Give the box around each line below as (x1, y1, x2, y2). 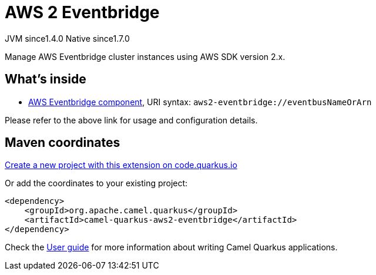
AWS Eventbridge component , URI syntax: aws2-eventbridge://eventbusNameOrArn (28, 96, 372, 107)
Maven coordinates (5, 135, 120, 150)
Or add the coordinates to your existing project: (5, 178, 188, 189)
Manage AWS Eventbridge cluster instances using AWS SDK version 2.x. (5, 51, 286, 62)
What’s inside (5, 72, 86, 87)
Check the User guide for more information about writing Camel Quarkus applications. (5, 242, 338, 253)
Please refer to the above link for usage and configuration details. (5, 115, 258, 125)
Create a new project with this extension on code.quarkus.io (5, 160, 237, 170)
